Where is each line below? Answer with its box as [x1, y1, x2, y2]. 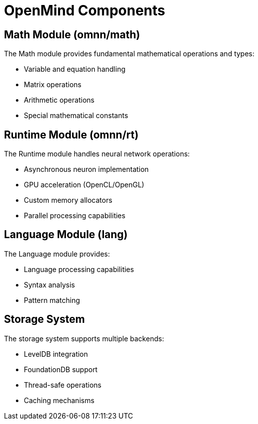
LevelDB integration [24, 349, 88, 358]
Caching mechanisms [24, 396, 94, 405]
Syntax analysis [24, 280, 75, 289]
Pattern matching [24, 295, 80, 304]
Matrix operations [24, 80, 82, 89]
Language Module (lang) [4, 228, 128, 241]
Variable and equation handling [24, 65, 126, 74]
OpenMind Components [4, 2, 166, 19]
